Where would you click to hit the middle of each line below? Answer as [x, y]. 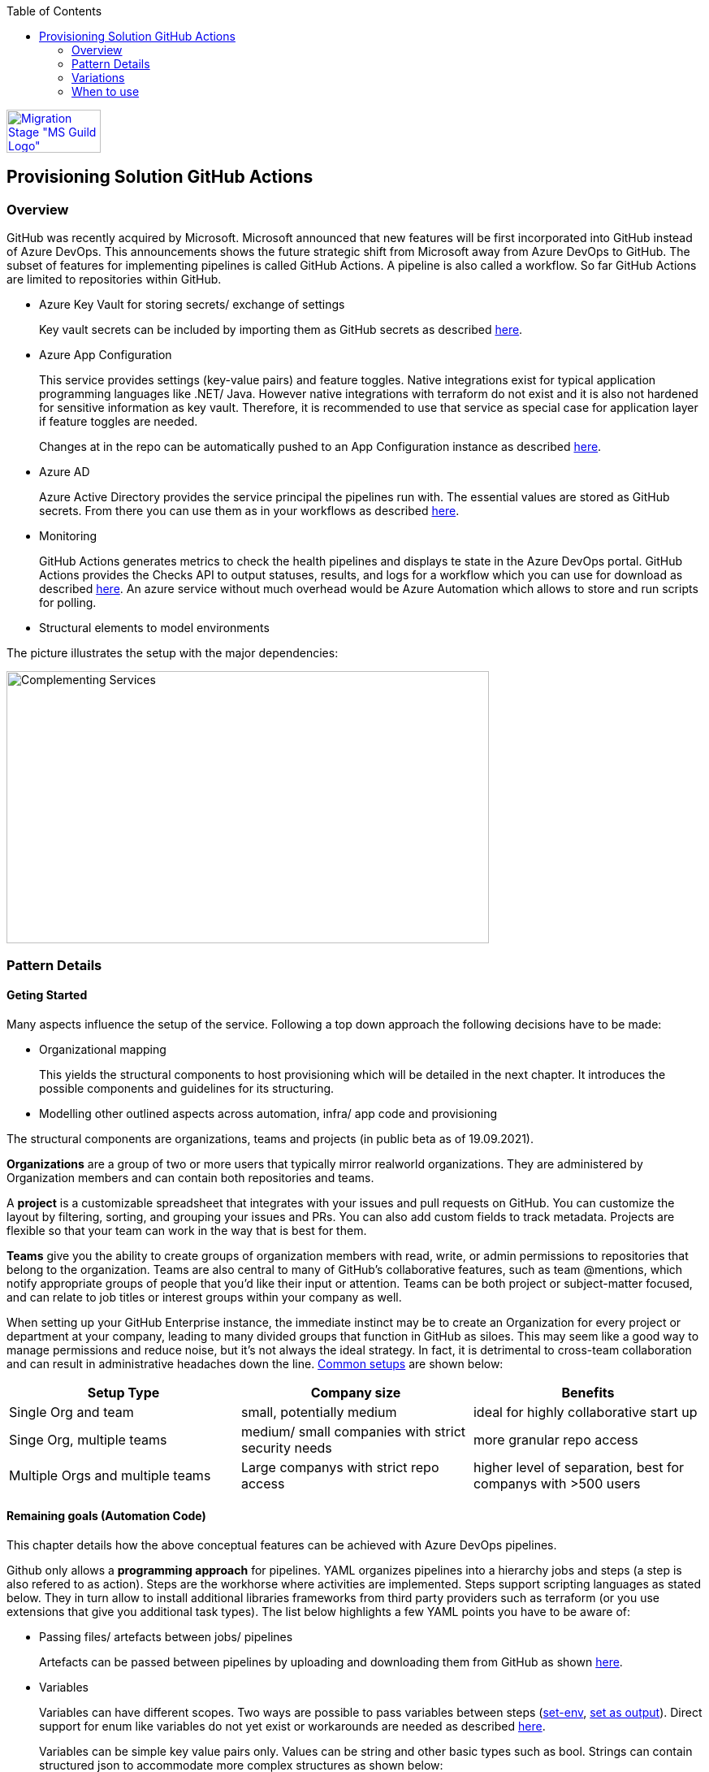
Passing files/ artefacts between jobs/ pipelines [166, 1637]
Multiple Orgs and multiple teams [110, 1475]
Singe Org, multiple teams [88, 1439]
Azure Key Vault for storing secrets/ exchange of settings [192, 305]
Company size [356, 1392]
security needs [286, 1447]
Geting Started [47, 995]
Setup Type [123, 1392]
